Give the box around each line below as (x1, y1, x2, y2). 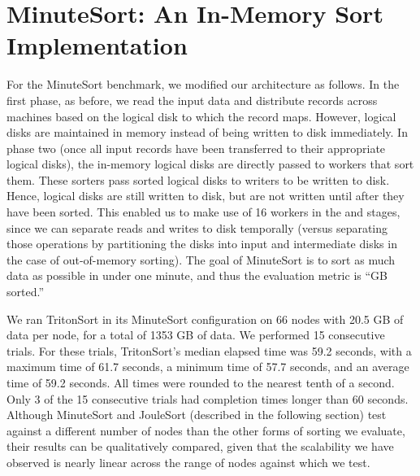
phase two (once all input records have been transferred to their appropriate (6, 139, 386, 156)
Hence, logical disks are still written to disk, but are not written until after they (6, 187, 405, 204)
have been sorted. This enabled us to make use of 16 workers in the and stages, (6, 203, 401, 221)
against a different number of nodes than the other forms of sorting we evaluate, (6, 421, 405, 439)
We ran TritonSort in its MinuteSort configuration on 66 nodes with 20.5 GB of (6, 310, 404, 327)
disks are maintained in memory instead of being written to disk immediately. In (6, 124, 408, 141)
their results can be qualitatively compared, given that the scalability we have (6, 438, 394, 455)
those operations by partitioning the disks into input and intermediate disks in (6, 235, 397, 252)
